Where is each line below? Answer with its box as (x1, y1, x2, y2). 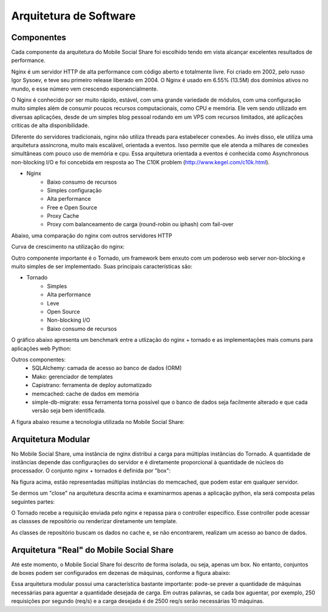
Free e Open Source (47, 204, 97, 211)
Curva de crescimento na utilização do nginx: (11, 243, 125, 251)
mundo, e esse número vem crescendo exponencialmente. (11, 85, 159, 92)
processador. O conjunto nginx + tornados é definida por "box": (11, 467, 171, 475)
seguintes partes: (11, 498, 55, 505)
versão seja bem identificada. (32, 407, 106, 414)
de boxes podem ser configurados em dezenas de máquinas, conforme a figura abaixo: (11, 569, 231, 577)
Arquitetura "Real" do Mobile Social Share (11, 544, 174, 555)
